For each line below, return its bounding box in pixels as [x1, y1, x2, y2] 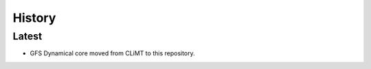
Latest [12, 30, 43, 42]
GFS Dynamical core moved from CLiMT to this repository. [30, 49, 195, 57]
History [12, 10, 56, 25]
